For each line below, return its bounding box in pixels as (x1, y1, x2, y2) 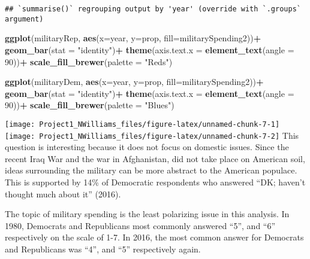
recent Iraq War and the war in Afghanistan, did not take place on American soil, (5, 152, 305, 164)
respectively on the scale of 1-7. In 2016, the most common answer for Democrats (5, 231, 304, 243)
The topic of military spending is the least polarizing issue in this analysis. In (5, 208, 290, 220)
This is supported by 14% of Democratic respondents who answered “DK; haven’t (5, 175, 306, 188)
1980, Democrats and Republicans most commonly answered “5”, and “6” (5, 219, 276, 231)
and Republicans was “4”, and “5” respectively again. (5, 242, 201, 255)
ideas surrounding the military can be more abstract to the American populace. (5, 164, 297, 176)
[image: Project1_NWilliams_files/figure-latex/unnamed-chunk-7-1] (5, 120, 280, 129)
